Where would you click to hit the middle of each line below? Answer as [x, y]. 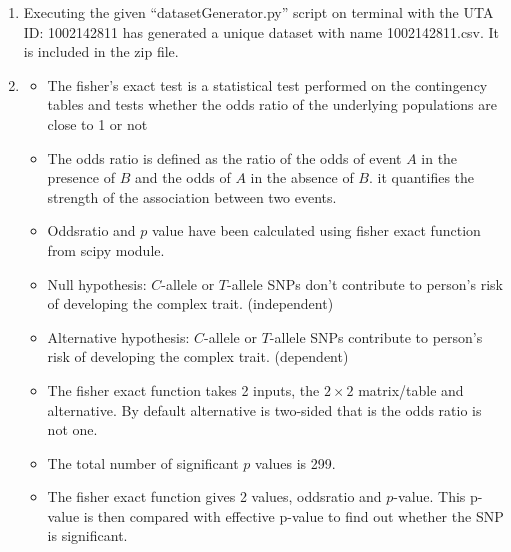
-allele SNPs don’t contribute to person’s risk [365, 283]
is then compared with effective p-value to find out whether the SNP [293, 515]
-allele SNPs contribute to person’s [376, 336]
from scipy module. [106, 249]
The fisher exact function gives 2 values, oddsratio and [214, 496]
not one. [72, 429]
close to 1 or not [97, 123]
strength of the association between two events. [192, 196]
